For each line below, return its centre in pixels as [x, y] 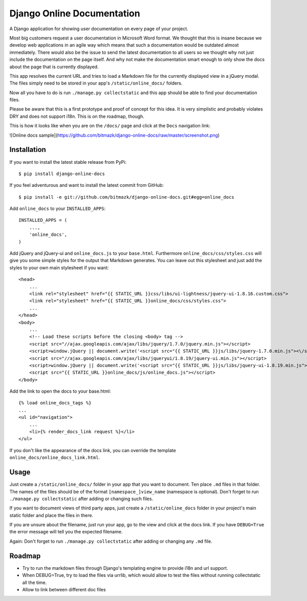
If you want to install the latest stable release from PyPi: [68, 162]
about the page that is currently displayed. [54, 67]
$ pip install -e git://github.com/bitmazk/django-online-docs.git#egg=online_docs [127, 197]
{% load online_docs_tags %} [55, 403]
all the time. [35, 582]
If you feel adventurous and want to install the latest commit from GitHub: [86, 185]
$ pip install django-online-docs [62, 174]
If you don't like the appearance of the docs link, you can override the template [93, 450]
